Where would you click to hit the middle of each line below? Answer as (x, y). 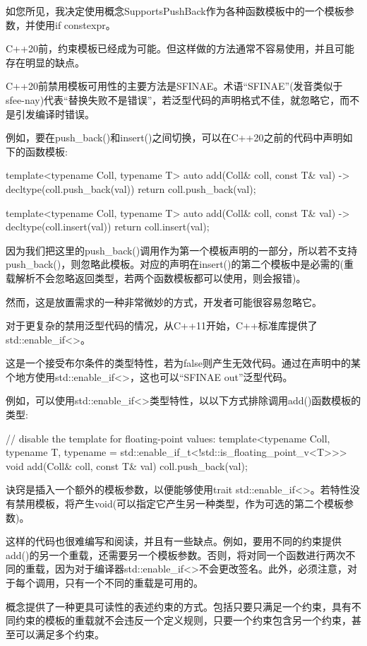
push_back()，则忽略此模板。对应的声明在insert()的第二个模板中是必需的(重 (180, 264)
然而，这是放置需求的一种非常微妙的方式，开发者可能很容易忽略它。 (164, 301)
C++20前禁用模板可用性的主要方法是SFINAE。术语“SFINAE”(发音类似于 (174, 86)
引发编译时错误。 (55, 113)
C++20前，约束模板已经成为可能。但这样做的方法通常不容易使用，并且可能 (180, 48)
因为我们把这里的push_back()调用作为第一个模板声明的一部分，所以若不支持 (182, 250)
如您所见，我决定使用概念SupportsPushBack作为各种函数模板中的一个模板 (175, 11)
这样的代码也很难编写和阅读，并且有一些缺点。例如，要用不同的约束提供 (174, 541)
